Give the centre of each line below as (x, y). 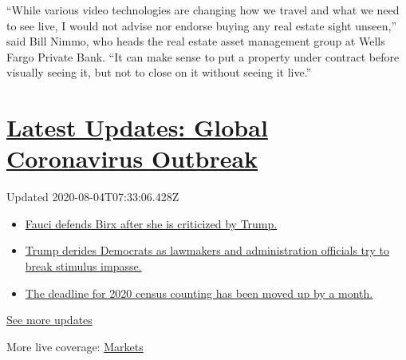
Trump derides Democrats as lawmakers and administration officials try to (207, 250)
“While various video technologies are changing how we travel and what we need (203, 10)
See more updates (49, 320)
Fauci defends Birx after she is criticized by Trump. (151, 223)
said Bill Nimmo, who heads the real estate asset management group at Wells (196, 41)
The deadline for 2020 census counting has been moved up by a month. (199, 293)
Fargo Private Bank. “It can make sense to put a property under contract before (203, 56)
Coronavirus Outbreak (132, 158)
